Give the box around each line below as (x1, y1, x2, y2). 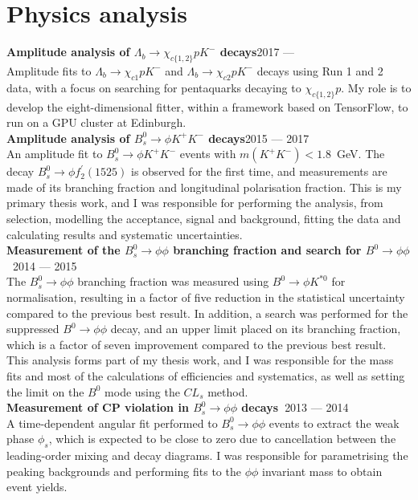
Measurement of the (6, 242, 121, 258)
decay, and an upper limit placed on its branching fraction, (110, 320, 401, 337)
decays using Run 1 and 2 (256, 62, 383, 79)
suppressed (6, 320, 59, 337)
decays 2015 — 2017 (208, 129, 309, 146)
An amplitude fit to (6, 145, 103, 162)
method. (207, 383, 248, 400)
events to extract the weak (268, 414, 400, 431)
